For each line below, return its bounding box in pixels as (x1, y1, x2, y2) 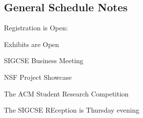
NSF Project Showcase (4, 71, 72, 82)
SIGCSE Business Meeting (4, 55, 84, 66)
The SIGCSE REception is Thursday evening (4, 105, 140, 115)
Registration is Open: (4, 23, 68, 33)
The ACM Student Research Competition (4, 88, 129, 98)
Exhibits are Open (4, 39, 59, 49)
